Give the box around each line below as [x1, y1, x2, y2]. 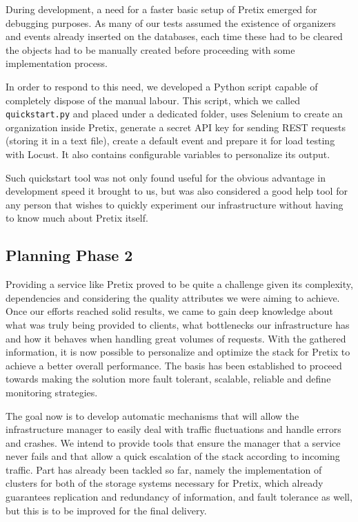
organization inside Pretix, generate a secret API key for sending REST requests [6, 119, 346, 134]
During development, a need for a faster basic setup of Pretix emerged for [6, 2, 317, 16]
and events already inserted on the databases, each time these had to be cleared [6, 29, 343, 43]
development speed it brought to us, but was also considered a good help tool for [6, 184, 348, 198]
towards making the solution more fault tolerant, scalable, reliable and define [6, 371, 331, 386]
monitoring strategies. [6, 385, 98, 399]
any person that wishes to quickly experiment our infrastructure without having [6, 197, 344, 211]
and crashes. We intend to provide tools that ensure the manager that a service [6, 435, 341, 449]
